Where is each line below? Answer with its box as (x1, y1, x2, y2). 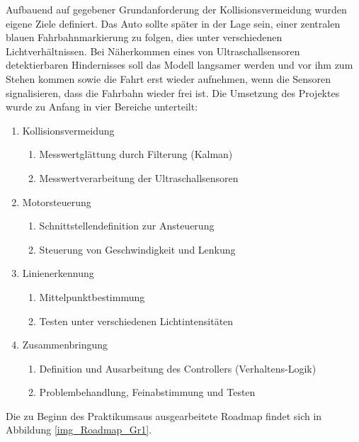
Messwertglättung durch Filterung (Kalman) (39, 147, 233, 161)
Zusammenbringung (22, 337, 108, 352)
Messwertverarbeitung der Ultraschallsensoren (39, 170, 239, 185)
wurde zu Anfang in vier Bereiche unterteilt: (6, 99, 198, 114)
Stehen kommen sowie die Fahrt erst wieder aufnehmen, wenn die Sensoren (6, 71, 331, 86)
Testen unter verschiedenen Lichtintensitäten (39, 313, 234, 328)
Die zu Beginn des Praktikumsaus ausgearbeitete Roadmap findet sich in (6, 408, 322, 423)
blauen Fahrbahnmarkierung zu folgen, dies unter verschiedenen (6, 30, 283, 45)
